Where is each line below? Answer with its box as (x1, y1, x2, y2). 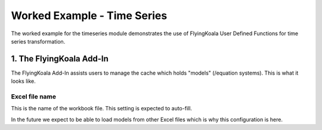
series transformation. (11, 38, 66, 45)
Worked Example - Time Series (11, 9, 168, 22)
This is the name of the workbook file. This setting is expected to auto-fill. (11, 105, 193, 112)
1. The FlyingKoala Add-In (11, 54, 109, 64)
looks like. (11, 78, 36, 85)
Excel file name (11, 92, 57, 101)
